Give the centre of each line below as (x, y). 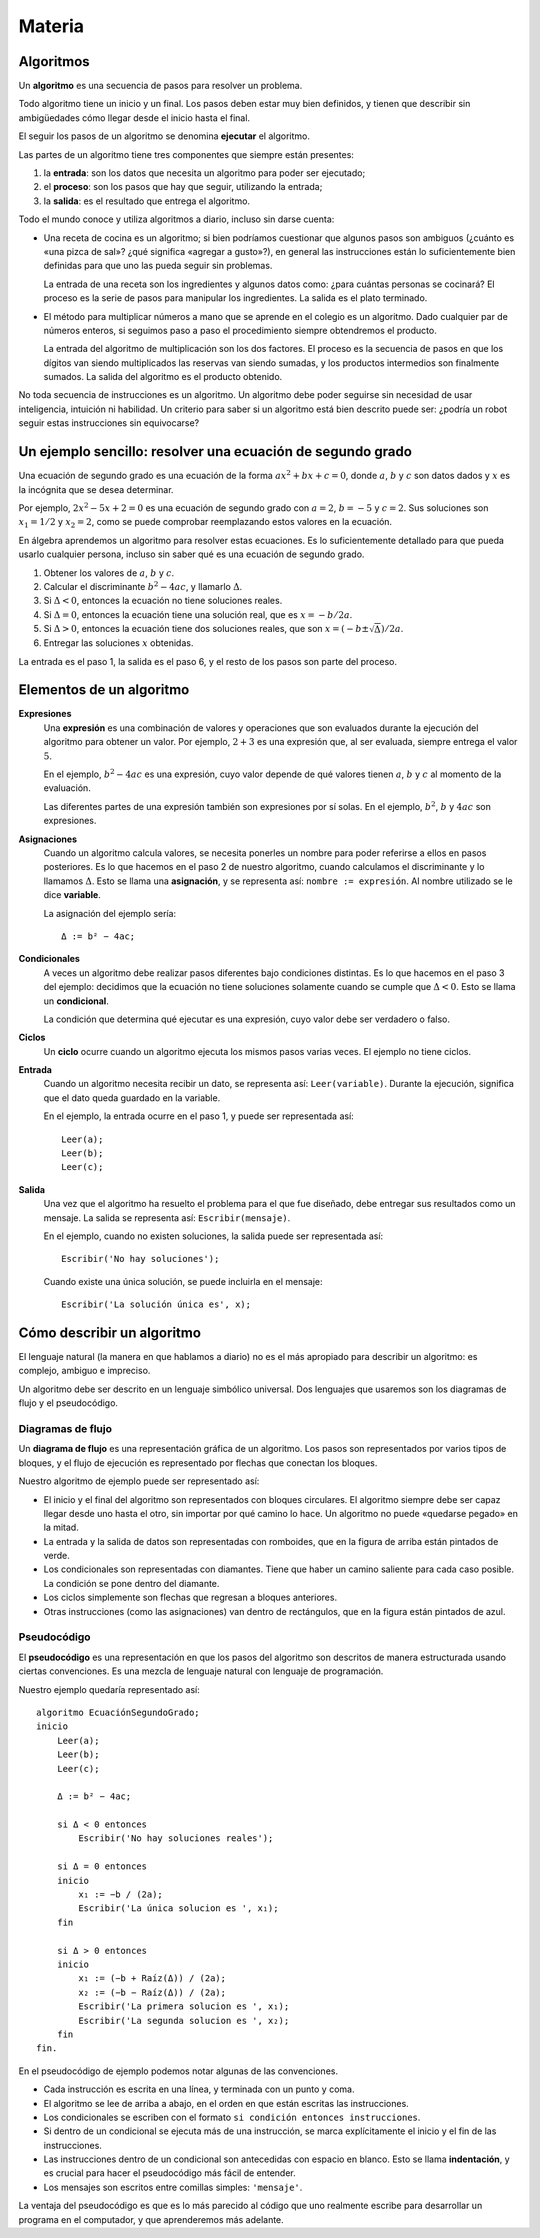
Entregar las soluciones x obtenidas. (118, 643)
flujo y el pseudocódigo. (68, 1403)
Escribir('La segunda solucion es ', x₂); (184, 2020)
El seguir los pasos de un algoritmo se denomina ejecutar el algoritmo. (164, 136)
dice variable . (72, 895)
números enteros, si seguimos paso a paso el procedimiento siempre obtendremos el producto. (240, 330)
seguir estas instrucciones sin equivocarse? (109, 423)
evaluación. (67, 788)
